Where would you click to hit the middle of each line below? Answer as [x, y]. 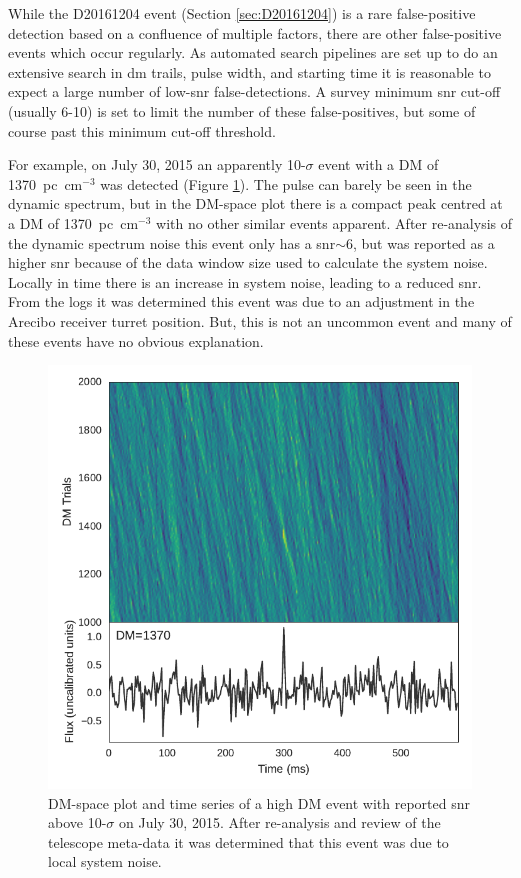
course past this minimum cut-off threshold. [142, 130]
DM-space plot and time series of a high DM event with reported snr [259, 802]
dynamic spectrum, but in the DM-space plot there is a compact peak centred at [255, 203]
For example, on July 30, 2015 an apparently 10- [157, 164]
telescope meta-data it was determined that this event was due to [248, 841]
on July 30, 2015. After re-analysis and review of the [279, 822]
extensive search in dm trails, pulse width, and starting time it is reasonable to [249, 71]
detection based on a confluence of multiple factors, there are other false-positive [255, 32]
